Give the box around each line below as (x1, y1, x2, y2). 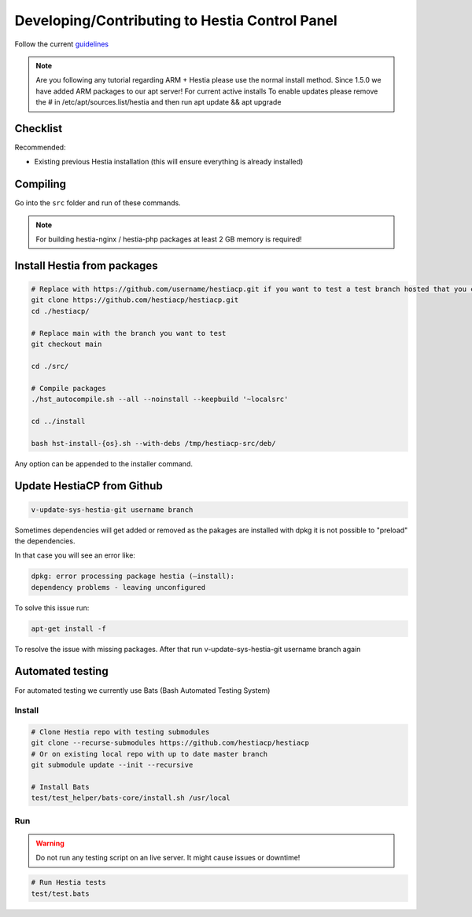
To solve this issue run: (14, 602, 90, 613)
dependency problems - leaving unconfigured (31, 583, 206, 591)
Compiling (14, 178, 67, 191)
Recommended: (14, 142, 66, 153)
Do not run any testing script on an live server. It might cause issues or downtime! (35, 853, 301, 863)
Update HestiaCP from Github (14, 480, 163, 493)
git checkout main (31, 340, 102, 349)
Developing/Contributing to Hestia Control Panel (14, 12, 337, 29)
